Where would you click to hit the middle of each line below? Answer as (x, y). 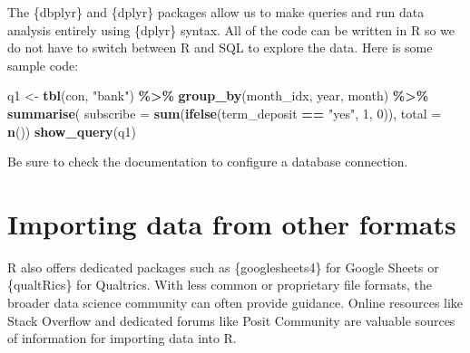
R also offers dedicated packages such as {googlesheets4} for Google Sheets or (223, 267)
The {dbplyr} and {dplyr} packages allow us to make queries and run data (216, 12)
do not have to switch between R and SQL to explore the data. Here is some (220, 48)
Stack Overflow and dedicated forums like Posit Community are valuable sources (231, 320)
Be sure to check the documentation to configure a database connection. (208, 162)
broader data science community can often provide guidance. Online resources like (235, 303)
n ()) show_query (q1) (72, 131)
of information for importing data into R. (122, 338)
